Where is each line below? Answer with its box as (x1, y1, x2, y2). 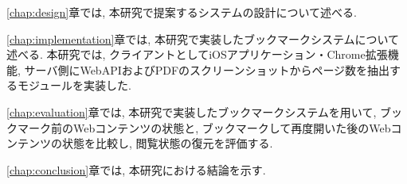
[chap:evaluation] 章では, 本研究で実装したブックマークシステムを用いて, (6, 103, 377, 120)
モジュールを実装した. (17, 77, 131, 94)
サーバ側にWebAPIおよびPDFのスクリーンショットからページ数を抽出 (24, 61, 390, 78)
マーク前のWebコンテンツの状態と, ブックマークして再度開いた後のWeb (17, 119, 391, 136)
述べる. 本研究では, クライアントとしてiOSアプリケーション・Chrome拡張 (6, 46, 388, 63)
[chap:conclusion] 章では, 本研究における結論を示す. (6, 161, 266, 178)
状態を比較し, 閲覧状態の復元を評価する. (61, 135, 273, 151)
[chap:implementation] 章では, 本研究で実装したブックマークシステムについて (6, 30, 400, 47)
